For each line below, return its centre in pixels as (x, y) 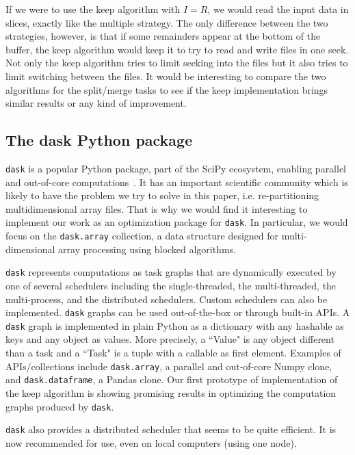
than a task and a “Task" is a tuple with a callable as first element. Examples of (173, 353)
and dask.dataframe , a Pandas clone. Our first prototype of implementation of (172, 379)
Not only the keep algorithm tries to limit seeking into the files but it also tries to (177, 63)
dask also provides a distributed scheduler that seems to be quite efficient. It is (171, 429)
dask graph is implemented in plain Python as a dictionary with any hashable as (175, 325)
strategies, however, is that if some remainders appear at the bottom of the (163, 36)
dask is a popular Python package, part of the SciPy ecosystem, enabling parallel (176, 168)
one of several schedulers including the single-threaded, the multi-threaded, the (171, 285)
